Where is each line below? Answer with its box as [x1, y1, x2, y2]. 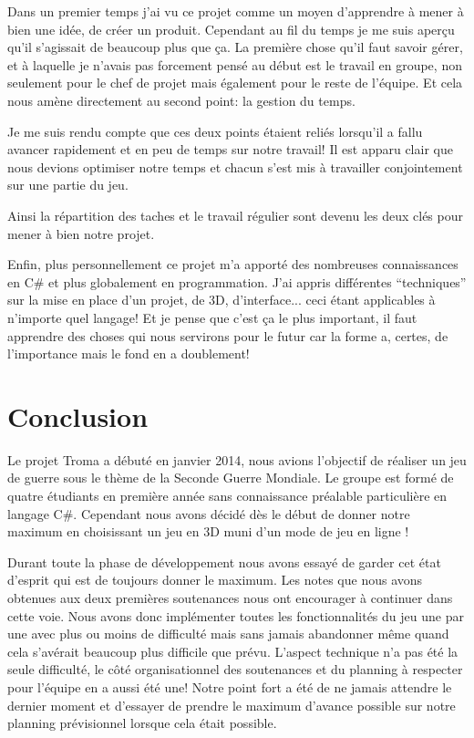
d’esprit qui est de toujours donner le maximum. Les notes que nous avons [7, 570, 423, 589]
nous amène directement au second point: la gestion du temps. [7, 90, 355, 109]
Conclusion [7, 397, 149, 434]
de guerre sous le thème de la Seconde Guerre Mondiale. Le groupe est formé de [7, 468, 454, 487]
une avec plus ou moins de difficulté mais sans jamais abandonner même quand [7, 624, 449, 643]
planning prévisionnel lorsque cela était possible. [7, 713, 277, 733]
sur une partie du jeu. [7, 175, 129, 194]
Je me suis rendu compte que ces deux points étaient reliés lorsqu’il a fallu [7, 121, 423, 140]
